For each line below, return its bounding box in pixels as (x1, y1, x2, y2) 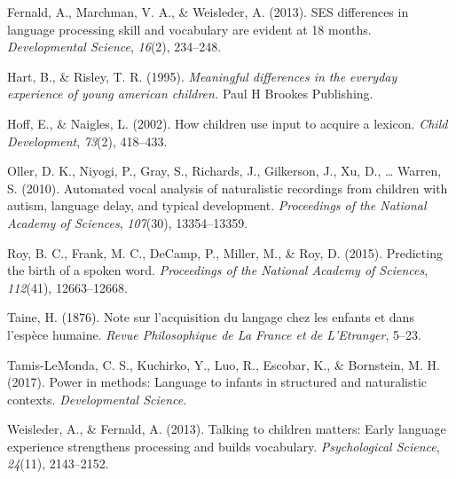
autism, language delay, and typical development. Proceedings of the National (7, 196, 427, 215)
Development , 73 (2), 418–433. (7, 131, 168, 150)
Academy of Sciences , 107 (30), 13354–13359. (7, 213, 248, 232)
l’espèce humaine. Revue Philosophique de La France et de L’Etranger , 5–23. (7, 325, 421, 343)
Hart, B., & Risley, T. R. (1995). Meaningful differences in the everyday (7, 67, 397, 85)
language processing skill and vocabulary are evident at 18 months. (7, 20, 372, 38)
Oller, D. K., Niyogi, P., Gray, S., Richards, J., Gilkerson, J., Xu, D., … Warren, (7, 161, 442, 180)
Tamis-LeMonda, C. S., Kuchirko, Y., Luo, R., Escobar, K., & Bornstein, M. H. (7, 355, 440, 373)
